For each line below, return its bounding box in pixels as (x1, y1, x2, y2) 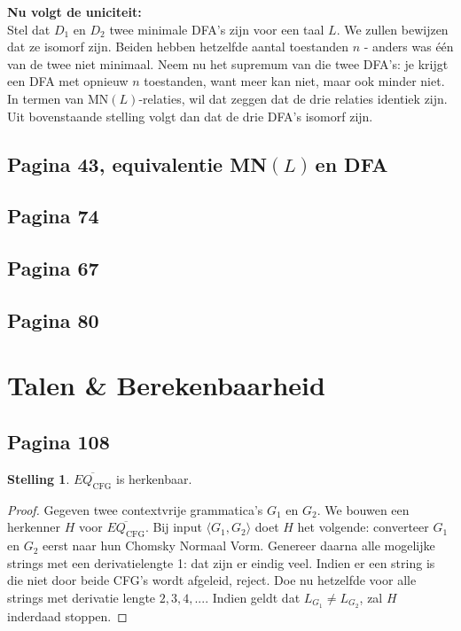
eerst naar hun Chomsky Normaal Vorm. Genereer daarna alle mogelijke (43, 536, 435, 555)
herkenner (7, 518, 60, 536)
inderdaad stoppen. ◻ (7, 606, 128, 625)
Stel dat (7, 19, 51, 38)
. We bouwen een (316, 500, 410, 518)
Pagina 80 (7, 306, 99, 333)
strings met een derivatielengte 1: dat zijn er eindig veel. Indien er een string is (7, 553, 435, 572)
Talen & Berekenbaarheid (7, 367, 325, 403)
